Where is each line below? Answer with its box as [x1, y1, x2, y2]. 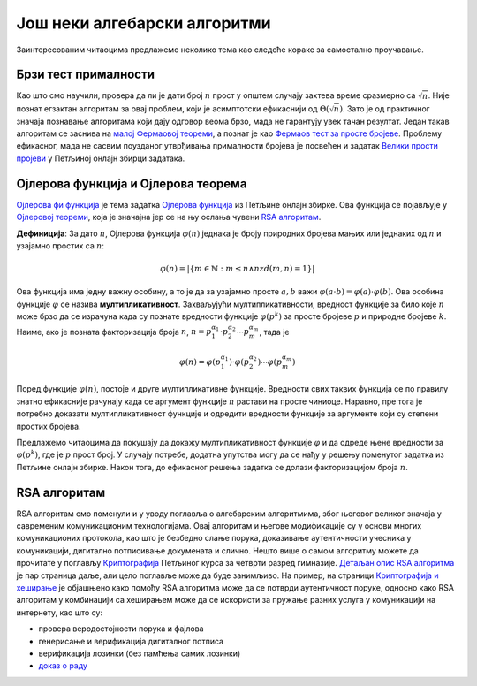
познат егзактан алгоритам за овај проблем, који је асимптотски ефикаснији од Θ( [16, 103, 330, 114]
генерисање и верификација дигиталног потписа [38, 636, 224, 646]
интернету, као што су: [16, 606, 103, 618]
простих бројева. [16, 421, 81, 431]
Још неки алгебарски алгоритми [16, 13, 271, 33]
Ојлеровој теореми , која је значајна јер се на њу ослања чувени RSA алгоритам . [16, 212, 322, 223]
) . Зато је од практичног [339, 103, 430, 114]
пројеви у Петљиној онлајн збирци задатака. [16, 153, 185, 164]
